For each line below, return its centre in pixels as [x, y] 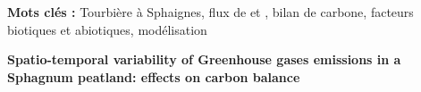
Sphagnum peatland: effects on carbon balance [154, 76]
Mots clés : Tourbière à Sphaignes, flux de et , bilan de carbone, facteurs [210, 12]
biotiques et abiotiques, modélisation [107, 29]
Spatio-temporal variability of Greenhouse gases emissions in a [204, 59]
